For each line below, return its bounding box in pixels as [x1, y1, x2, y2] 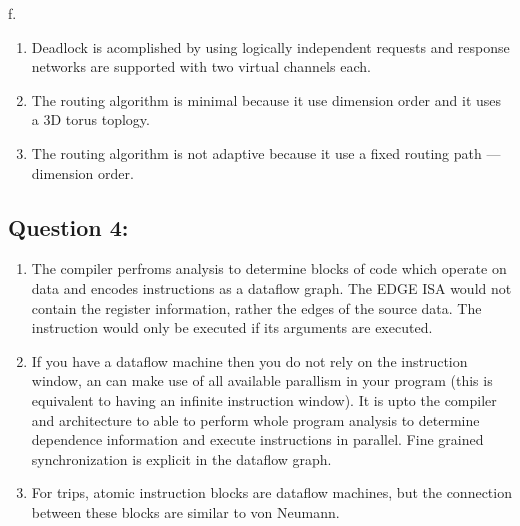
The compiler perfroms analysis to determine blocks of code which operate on [31, 258, 507, 279]
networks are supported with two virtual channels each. [31, 56, 371, 77]
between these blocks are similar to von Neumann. [31, 501, 340, 522]
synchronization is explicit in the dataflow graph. [31, 448, 332, 469]
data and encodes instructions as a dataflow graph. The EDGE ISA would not [31, 277, 512, 298]
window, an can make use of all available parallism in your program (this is [31, 370, 493, 391]
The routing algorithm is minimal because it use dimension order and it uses [31, 89, 502, 110]
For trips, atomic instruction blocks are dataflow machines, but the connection [31, 482, 512, 503]
